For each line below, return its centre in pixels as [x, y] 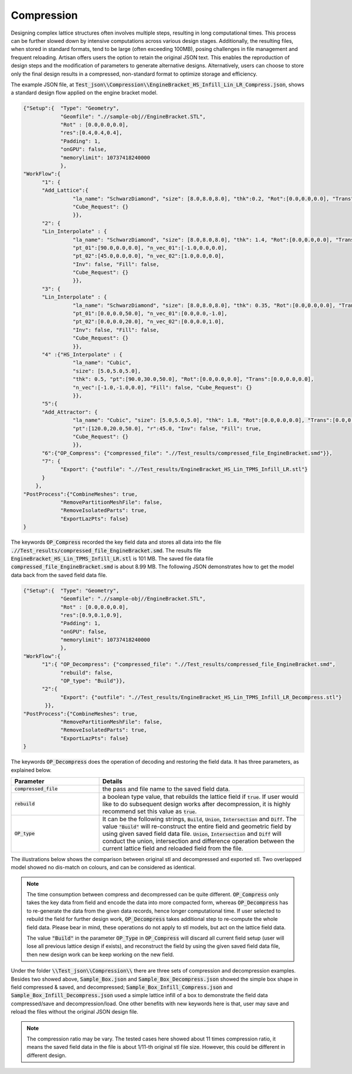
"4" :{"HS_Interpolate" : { [82, 354]
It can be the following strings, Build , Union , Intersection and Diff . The [199, 819]
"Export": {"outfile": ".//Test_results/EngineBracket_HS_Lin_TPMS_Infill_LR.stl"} [184, 470]
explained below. [31, 770]
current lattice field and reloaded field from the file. [173, 848]
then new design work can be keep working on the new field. [100, 954]
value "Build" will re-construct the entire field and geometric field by [197, 826]
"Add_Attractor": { [70, 412]
